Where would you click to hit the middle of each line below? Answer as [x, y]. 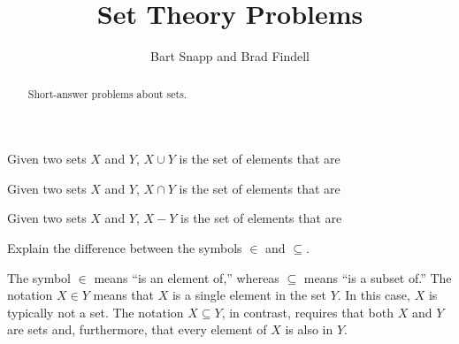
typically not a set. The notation [96, 312]
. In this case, [374, 295]
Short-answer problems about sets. [107, 93]
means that [124, 295]
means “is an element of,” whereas [187, 277]
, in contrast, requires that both [307, 312]
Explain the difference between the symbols [125, 247]
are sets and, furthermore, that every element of [137, 329]
